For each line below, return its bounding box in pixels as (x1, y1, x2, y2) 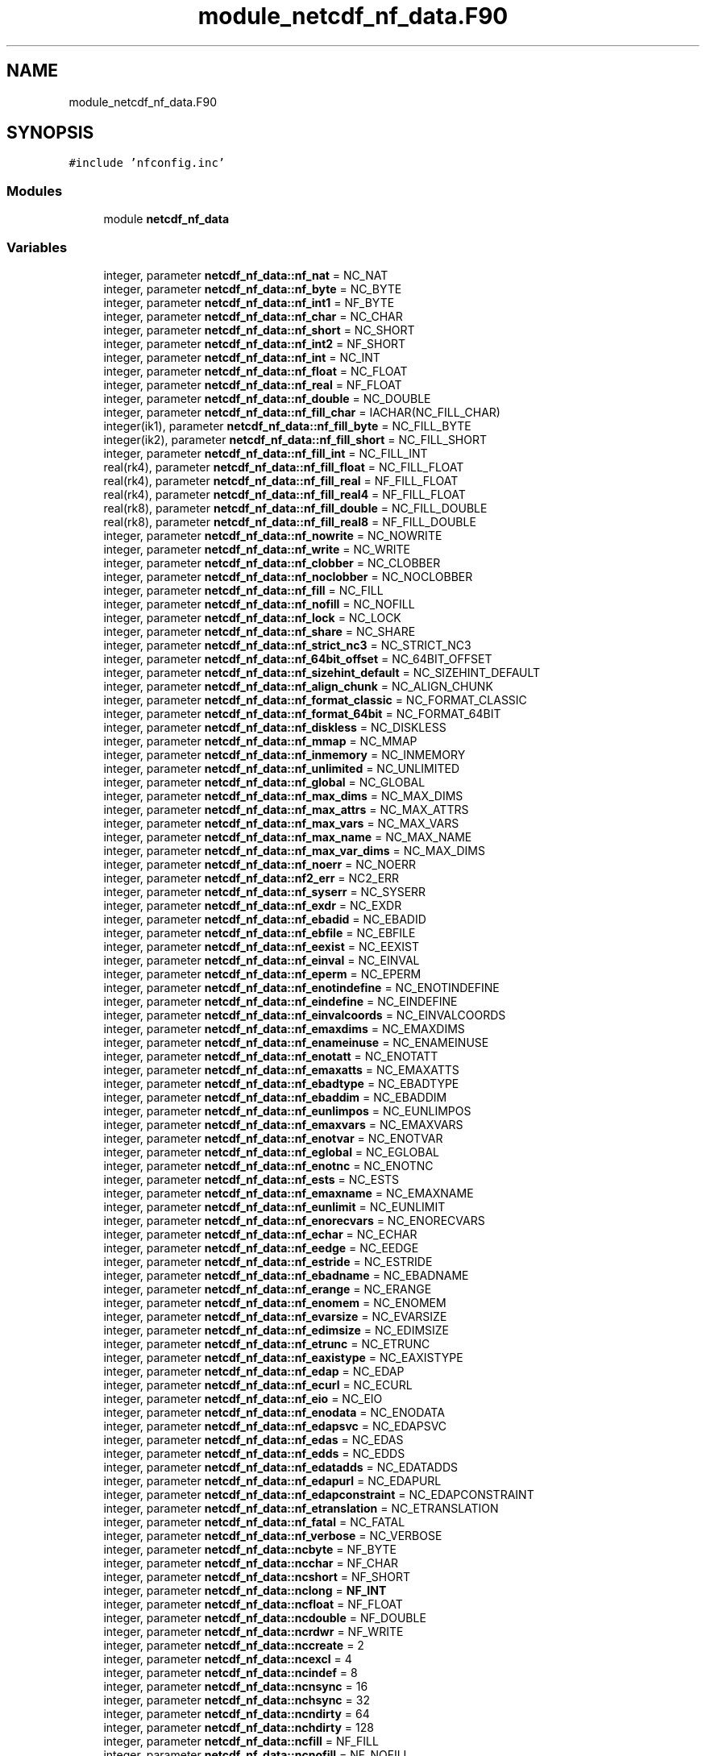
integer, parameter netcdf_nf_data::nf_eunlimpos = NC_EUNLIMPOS (103, 1103, 471, 1118)
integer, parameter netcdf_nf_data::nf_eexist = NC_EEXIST (103, 939, 420, 953)
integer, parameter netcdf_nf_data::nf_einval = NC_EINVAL (103, 953, 420, 967)
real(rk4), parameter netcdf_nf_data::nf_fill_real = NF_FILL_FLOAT (103, 473, 459, 488)
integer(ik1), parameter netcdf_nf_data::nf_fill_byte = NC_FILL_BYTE (103, 418, 471, 433)
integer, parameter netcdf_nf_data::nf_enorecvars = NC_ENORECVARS (103, 1213, 485, 1227)
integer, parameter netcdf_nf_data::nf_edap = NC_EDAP (103, 1364, 405, 1378)
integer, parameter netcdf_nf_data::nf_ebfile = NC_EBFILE (103, 925, 416, 940)
